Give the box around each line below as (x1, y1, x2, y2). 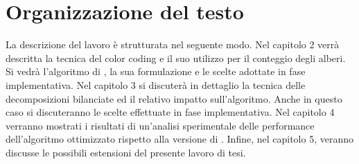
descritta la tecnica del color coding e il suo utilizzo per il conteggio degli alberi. (6, 50, 346, 65)
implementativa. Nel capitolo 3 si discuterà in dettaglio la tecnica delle (6, 77, 306, 92)
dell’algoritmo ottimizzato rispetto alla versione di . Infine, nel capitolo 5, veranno (6, 132, 354, 146)
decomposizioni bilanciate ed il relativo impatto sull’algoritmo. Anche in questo (6, 91, 342, 105)
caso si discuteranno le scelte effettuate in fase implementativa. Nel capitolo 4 (6, 105, 335, 119)
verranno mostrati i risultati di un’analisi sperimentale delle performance (6, 118, 315, 132)
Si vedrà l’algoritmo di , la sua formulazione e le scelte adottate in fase (6, 64, 306, 79)
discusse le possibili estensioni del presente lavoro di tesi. (6, 145, 246, 159)
